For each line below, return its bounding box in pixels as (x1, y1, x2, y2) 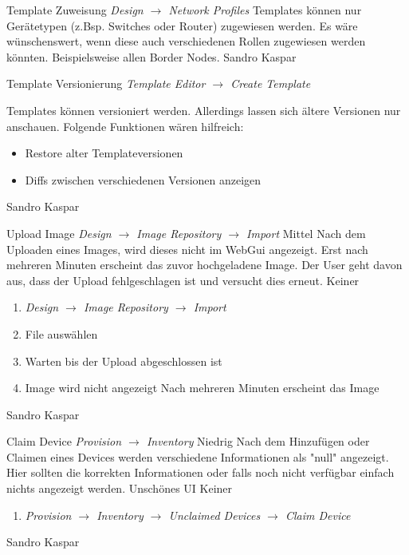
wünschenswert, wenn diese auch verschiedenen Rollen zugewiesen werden (6, 33, 366, 50)
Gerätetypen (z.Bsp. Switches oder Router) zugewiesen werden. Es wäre (6, 17, 358, 34)
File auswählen (25, 325, 98, 342)
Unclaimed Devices (168, 506, 261, 523)
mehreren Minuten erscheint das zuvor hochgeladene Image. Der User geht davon (6, 256, 403, 273)
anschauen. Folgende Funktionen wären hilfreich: (6, 117, 244, 134)
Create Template (230, 75, 311, 92)
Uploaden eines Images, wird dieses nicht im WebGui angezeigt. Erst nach (6, 240, 368, 257)
